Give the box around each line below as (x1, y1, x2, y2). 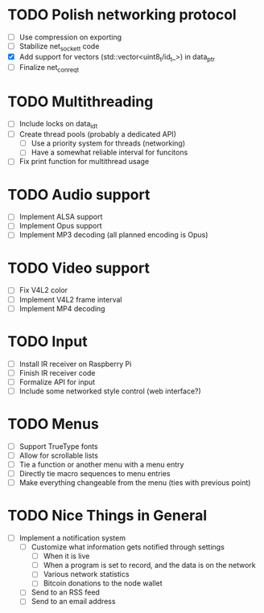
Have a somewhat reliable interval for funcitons (31, 147, 188, 158)
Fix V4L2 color (19, 286, 68, 295)
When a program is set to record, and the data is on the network (43, 561, 257, 570)
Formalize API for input (19, 376, 96, 387)
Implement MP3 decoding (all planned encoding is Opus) (19, 230, 208, 240)
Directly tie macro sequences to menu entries (19, 468, 171, 478)
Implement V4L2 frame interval (19, 294, 122, 304)
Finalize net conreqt (19, 62, 80, 74)
